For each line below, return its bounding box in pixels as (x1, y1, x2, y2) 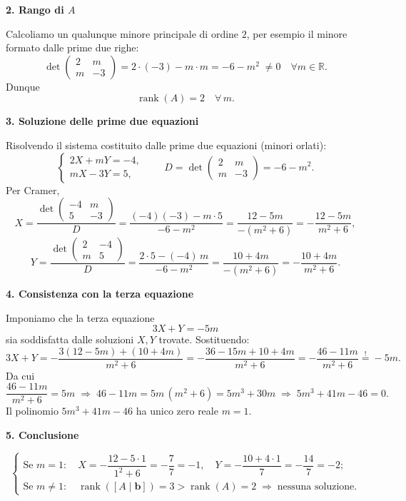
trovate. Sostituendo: (158, 332, 250, 347)
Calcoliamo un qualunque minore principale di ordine (6, 26, 239, 41)
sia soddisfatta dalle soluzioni (6, 332, 134, 347)
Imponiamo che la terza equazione (6, 310, 155, 325)
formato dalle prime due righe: (6, 40, 139, 55)
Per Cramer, (6, 182, 60, 197)
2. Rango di (6, 2, 64, 16)
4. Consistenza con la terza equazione (6, 285, 194, 300)
